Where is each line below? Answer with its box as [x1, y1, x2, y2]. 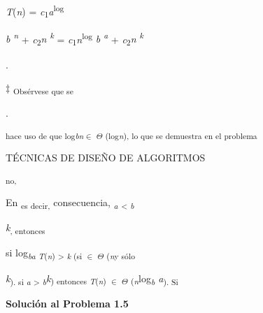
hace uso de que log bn [6, 129, 84, 141]
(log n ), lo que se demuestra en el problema [105, 129, 257, 141]
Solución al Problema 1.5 [6, 296, 129, 310]
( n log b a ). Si [130, 270, 178, 287]
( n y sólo [106, 250, 135, 262]
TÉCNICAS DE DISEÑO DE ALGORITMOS [6, 150, 206, 165]
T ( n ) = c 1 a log [6, 2, 64, 20]
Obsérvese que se [13, 85, 73, 96]
